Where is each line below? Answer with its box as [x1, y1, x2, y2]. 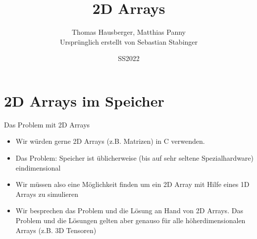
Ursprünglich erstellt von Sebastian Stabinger [59, 36, 198, 47]
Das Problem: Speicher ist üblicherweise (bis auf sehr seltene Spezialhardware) [15, 153, 254, 163]
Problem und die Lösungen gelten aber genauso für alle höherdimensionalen [15, 215, 246, 225]
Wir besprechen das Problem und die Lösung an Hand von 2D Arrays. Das [15, 205, 243, 216]
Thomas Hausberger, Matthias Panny [72, 27, 186, 37]
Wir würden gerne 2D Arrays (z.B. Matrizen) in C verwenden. [15, 136, 205, 146]
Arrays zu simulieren [15, 188, 79, 199]
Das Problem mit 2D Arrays [4, 119, 90, 129]
